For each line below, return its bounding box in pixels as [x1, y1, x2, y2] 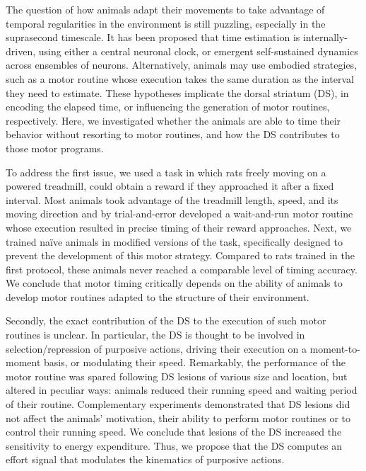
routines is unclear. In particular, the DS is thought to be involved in [6, 327, 305, 342]
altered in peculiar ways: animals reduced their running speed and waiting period [6, 382, 358, 397]
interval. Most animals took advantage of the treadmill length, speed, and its [6, 192, 338, 207]
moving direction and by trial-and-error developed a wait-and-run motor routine [6, 206, 353, 221]
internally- [302, 30, 348, 45]
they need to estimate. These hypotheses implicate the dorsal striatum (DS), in [6, 85, 349, 100]
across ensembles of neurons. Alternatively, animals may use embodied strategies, [6, 57, 358, 72]
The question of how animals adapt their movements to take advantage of [6, 2, 325, 16]
